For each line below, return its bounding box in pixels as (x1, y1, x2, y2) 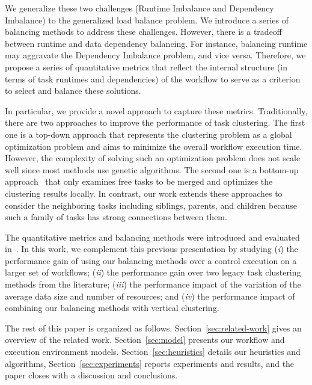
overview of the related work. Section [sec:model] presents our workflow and (5, 333, 285, 346)
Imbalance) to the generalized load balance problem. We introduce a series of (5, 13, 289, 26)
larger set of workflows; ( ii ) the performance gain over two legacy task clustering (5, 266, 301, 279)
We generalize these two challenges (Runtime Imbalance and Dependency (5, 2, 274, 14)
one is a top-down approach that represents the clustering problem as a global (5, 128, 292, 140)
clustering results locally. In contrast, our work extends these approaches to (5, 186, 283, 199)
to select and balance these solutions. (5, 84, 141, 97)
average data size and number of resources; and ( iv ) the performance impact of (5, 289, 295, 302)
